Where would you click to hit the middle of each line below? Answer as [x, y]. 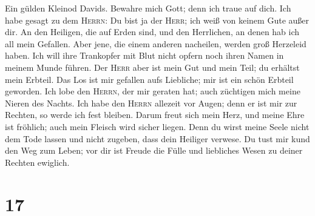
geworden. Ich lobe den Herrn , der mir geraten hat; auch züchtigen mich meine [153, 91]
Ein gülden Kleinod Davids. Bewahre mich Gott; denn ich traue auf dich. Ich [148, 8]
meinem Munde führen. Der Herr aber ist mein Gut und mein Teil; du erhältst [152, 67]
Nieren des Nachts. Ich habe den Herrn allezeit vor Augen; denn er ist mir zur [151, 103]
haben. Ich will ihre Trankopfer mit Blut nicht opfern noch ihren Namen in [144, 55]
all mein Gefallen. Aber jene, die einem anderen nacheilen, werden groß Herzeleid [156, 43]
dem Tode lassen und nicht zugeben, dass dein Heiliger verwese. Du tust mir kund [157, 138]
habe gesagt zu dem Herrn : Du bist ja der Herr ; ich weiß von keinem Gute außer [157, 20]
